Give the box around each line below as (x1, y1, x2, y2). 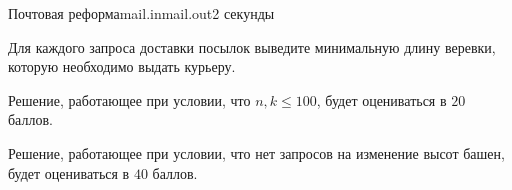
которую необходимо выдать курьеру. (8, 56, 236, 77)
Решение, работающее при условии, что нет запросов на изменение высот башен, (8, 142, 505, 163)
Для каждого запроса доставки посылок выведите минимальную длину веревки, (8, 36, 496, 57)
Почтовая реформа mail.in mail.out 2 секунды (8, 3, 275, 23)
